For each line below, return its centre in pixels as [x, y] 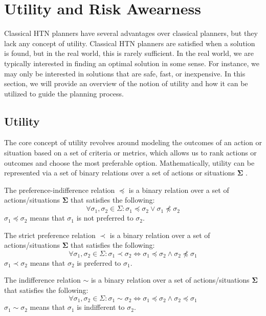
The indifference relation [42, 280]
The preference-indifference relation [60, 190]
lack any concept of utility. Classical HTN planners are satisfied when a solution [130, 43]
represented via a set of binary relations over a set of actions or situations [120, 173]
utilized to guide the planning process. [64, 93]
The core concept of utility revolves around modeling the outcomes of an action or [133, 142]
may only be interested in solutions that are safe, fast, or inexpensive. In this [125, 73]
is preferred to [99, 262]
